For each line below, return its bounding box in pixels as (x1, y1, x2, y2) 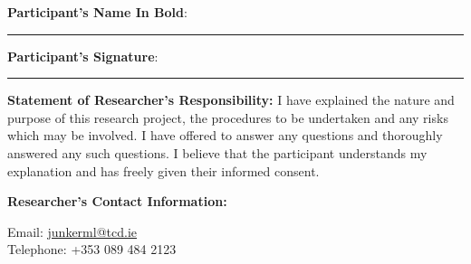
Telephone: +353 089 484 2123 (7, 240, 177, 259)
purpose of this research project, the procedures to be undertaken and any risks (7, 108, 448, 127)
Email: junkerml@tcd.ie (7, 222, 137, 240)
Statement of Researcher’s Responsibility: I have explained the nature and (7, 90, 455, 109)
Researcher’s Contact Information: (7, 192, 227, 211)
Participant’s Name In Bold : (7, 3, 187, 21)
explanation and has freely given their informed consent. (7, 161, 320, 180)
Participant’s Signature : (7, 46, 159, 65)
